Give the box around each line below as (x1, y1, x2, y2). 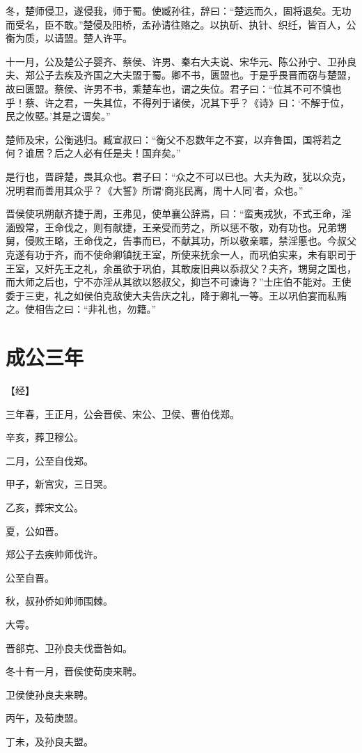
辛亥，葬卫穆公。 (6, 430, 84, 444)
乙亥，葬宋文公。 (6, 499, 84, 514)
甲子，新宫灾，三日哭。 (6, 476, 113, 491)
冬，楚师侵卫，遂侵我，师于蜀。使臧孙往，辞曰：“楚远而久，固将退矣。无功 (6, 3, 352, 17)
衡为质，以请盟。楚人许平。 (6, 31, 132, 45)
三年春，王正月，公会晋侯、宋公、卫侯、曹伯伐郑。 (6, 406, 239, 421)
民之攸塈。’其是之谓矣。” (6, 109, 111, 123)
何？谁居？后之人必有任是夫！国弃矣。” (6, 146, 181, 160)
